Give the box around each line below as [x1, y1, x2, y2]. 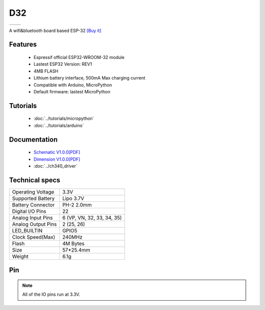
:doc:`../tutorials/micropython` [33, 115, 94, 121]
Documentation [9, 135, 58, 143]
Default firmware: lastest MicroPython [33, 88, 110, 94]
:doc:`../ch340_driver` [33, 163, 78, 169]
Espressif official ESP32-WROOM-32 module [33, 54, 125, 60]
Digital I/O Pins [12, 208, 47, 215]
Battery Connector [12, 201, 55, 208]
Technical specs [9, 176, 61, 184]
